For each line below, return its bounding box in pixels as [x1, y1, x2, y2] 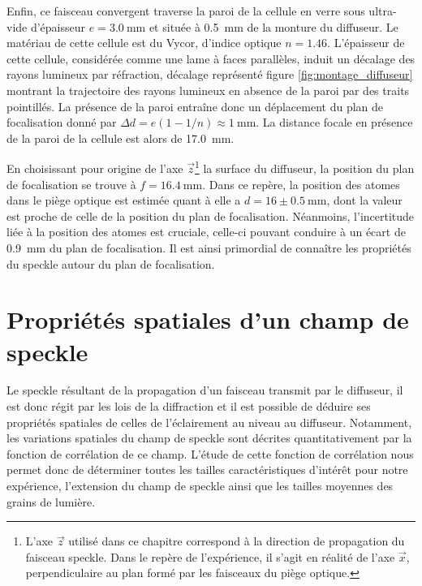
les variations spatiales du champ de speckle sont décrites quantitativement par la [6, 429, 412, 446]
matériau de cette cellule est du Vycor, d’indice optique [6, 34, 282, 51]
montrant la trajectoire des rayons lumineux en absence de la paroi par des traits [6, 81, 410, 98]
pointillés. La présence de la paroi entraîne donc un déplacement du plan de [6, 97, 384, 114]
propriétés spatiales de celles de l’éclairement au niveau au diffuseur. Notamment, [6, 413, 412, 430]
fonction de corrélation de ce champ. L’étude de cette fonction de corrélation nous [6, 445, 414, 462]
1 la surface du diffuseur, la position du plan [194, 157, 415, 176]
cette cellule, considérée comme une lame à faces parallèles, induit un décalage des [6, 50, 416, 67]
